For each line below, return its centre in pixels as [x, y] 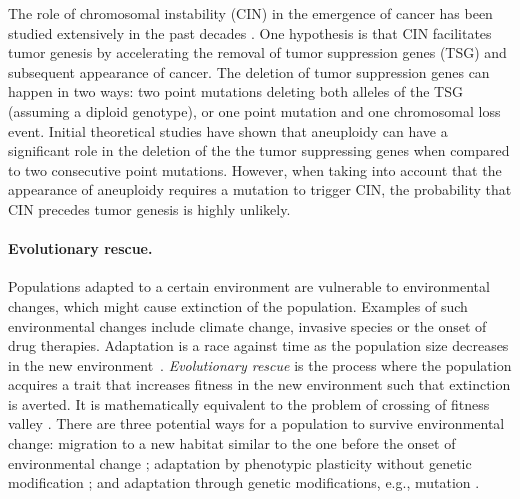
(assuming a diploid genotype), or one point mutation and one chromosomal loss [254, 110]
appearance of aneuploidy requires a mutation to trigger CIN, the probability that [260, 189]
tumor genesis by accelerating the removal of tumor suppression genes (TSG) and [257, 52]
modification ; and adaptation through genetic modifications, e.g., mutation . [244, 482]
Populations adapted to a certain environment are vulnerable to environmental [249, 286]
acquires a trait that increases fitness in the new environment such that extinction [259, 384]
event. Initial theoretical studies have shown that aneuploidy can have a [228, 130]
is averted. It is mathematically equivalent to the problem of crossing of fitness [249, 403]
